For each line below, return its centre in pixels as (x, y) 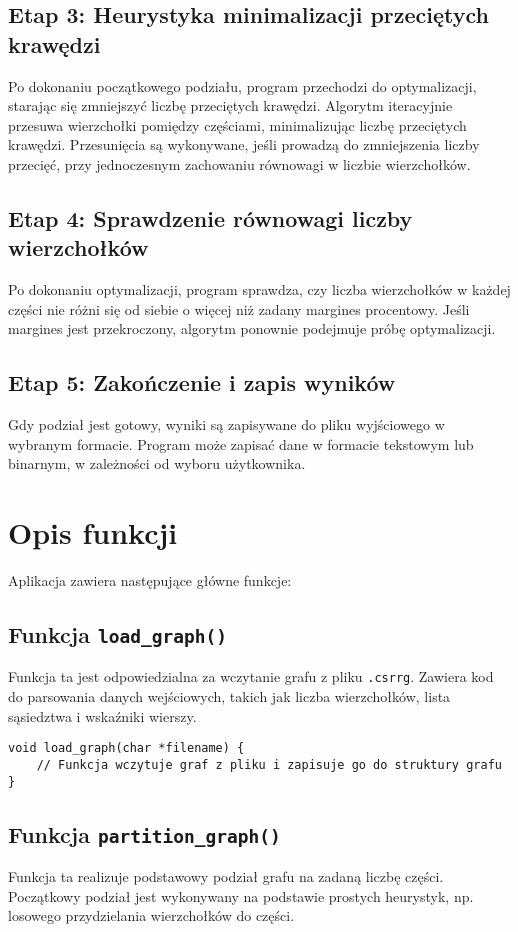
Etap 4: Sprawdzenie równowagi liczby (210, 217)
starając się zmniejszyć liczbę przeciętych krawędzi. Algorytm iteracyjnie (230, 105)
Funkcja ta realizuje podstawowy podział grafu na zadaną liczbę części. (226, 876)
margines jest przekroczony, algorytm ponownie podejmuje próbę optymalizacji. (252, 328)
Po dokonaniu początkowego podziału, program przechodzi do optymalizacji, (242, 85)
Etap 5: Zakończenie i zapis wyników (202, 382)
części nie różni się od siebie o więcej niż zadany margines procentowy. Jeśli (239, 308)
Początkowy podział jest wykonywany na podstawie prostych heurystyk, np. (241, 895)
